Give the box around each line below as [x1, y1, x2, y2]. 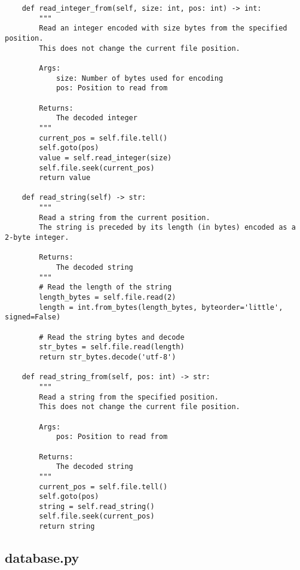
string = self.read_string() [39, 502, 155, 511]
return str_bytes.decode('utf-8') [39, 352, 176, 361]
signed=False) [5, 313, 61, 322]
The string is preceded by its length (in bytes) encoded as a [39, 223, 296, 232]
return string [39, 522, 95, 531]
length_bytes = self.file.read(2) [39, 293, 176, 302]
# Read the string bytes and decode [39, 333, 185, 342]
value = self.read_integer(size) [39, 153, 172, 162]
